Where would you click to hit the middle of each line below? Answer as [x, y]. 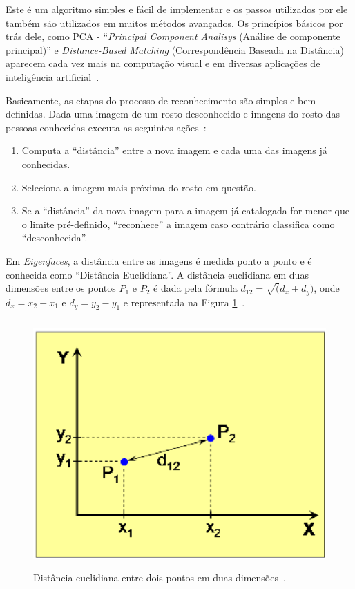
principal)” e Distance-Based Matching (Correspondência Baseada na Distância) [175, 49]
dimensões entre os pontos [61, 288]
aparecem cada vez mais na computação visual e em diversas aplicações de [163, 63]
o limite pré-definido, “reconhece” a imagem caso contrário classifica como [178, 224]
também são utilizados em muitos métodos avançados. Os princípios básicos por [174, 22]
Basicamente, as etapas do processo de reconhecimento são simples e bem [161, 100]
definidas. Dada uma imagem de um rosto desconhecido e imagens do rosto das [173, 114]
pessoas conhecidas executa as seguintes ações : [106, 127]
